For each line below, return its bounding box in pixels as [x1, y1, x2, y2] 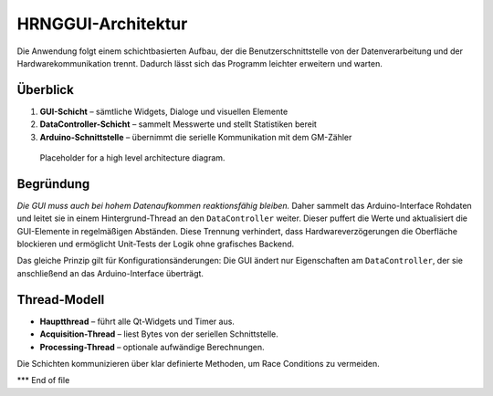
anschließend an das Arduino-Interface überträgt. [16, 267, 205, 278]
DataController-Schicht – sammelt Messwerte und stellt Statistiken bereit [39, 119, 317, 130]
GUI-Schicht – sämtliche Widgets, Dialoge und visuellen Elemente [39, 106, 288, 117]
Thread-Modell [16, 292, 105, 307]
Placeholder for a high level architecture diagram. [39, 152, 226, 163]
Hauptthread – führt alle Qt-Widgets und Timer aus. [39, 316, 235, 327]
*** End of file [16, 375, 70, 386]
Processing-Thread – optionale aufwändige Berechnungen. [39, 341, 265, 352]
